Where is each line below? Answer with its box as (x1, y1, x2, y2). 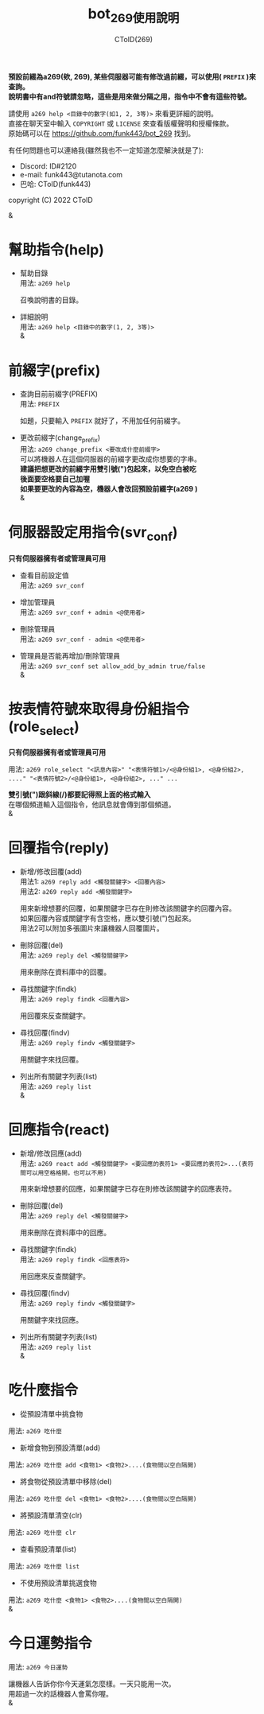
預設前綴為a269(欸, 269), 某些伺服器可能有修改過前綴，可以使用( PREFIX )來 (8, 72, 256, 81)
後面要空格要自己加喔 (19, 474, 90, 484)
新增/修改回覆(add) (19, 867, 83, 876)
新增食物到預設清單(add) (19, 1443, 101, 1452)
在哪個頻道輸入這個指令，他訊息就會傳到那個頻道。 (8, 800, 176, 810)
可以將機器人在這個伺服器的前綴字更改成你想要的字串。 (19, 454, 201, 464)
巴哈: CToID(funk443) (19, 179, 91, 189)
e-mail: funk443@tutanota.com (19, 169, 123, 179)
